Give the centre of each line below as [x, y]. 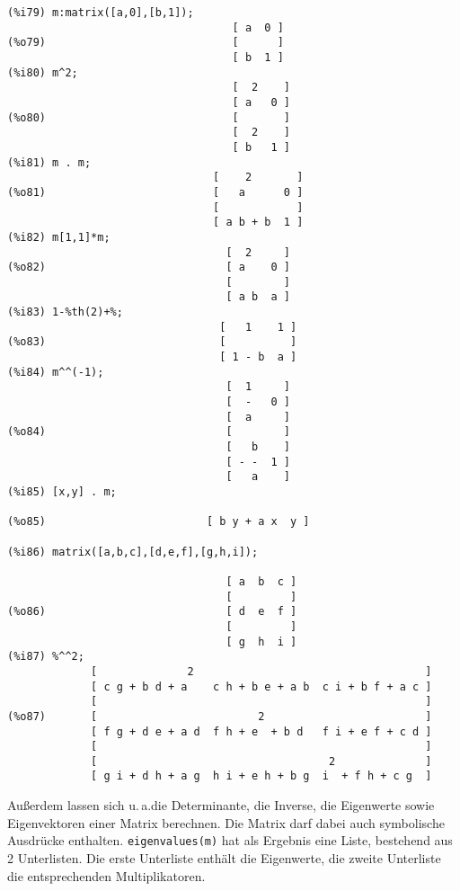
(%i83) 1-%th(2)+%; [65, 312]
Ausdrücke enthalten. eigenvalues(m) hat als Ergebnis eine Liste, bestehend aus [230, 840]
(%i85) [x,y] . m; [62, 492]
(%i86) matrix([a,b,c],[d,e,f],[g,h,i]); [133, 552]
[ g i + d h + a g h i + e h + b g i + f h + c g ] [261, 776]
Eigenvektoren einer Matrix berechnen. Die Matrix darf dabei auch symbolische [226, 822]
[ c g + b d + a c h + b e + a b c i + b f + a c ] [261, 686]
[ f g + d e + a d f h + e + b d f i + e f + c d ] [261, 731]
